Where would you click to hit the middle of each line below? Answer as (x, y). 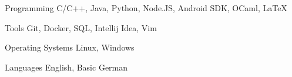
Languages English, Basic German (66, 67)
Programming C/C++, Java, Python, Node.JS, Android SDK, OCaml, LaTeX (146, 8)
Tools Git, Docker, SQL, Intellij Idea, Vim (81, 27)
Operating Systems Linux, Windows (70, 47)
